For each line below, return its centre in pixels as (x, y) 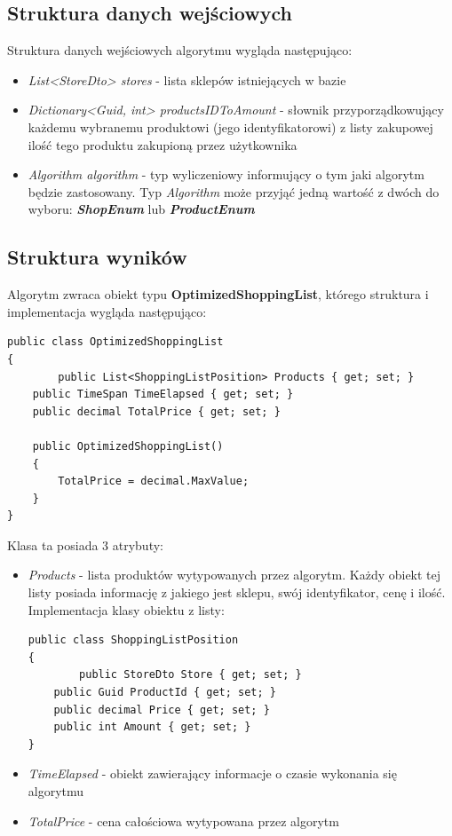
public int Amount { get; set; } (152, 727)
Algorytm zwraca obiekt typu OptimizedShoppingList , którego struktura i (218, 294)
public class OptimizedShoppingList (115, 342)
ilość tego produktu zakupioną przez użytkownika (163, 144)
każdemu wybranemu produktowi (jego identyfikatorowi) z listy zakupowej (230, 126)
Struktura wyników (97, 257)
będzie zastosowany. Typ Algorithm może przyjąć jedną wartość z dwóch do (234, 191)
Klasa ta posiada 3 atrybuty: (85, 544)
